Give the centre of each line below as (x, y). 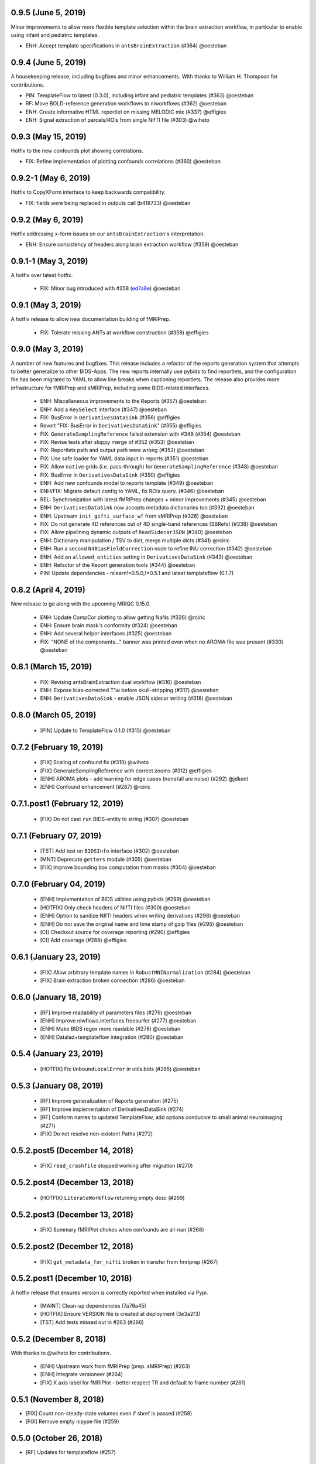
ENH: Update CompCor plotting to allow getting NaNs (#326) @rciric (123, 617)
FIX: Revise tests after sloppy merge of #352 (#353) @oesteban (117, 442)
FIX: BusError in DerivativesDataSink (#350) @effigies (110, 475)
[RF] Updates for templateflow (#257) (71, 1452)
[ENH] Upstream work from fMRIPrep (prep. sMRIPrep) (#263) (115, 1366)
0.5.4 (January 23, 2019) (57, 1054)
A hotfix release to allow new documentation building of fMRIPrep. (91, 319)
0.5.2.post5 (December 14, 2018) (72, 1150)
